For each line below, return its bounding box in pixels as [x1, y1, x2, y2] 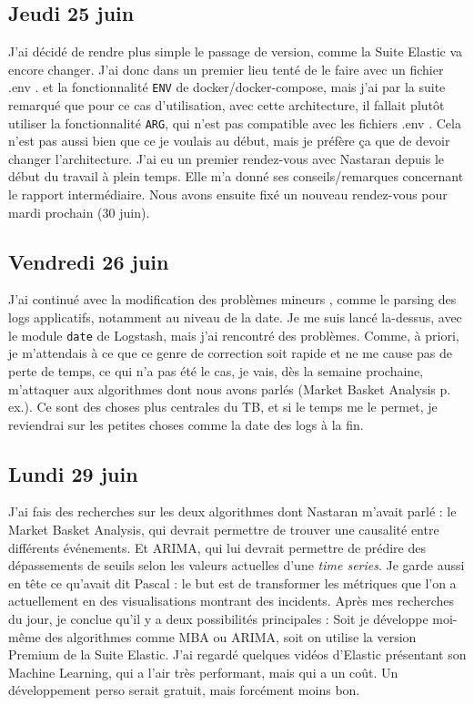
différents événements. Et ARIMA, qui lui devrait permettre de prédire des [8, 537, 426, 557]
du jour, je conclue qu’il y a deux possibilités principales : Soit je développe [8, 609, 429, 628]
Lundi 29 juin [8, 459, 138, 487]
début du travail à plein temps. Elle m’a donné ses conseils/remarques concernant [8, 167, 464, 186]
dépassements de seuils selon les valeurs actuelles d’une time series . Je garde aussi [8, 556, 465, 575]
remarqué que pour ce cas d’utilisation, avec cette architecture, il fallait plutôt [8, 96, 445, 115]
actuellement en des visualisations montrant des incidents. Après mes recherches [8, 591, 454, 610]
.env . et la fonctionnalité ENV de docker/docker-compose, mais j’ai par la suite [8, 77, 446, 97]
